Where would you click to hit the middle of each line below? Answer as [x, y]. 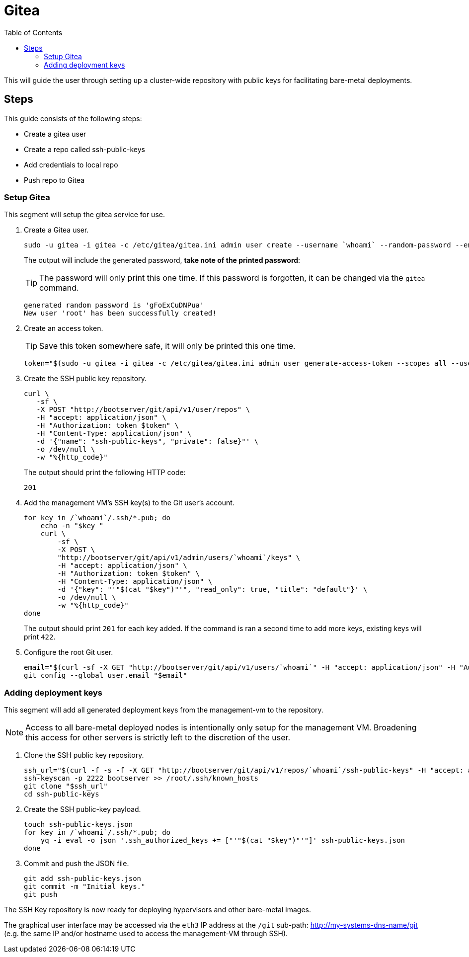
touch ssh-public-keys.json [78, 825]
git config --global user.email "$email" [106, 676]
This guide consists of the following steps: [73, 118]
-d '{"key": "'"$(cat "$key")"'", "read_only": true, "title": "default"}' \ [212, 590]
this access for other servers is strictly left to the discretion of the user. [158, 738]
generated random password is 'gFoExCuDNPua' [114, 305]
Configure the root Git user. [69, 652]
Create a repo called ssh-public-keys [84, 149]
